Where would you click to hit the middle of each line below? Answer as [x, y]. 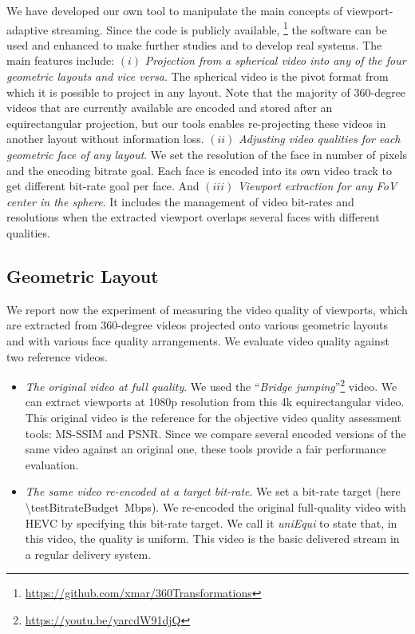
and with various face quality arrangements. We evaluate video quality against [198, 340]
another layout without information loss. [105, 139]
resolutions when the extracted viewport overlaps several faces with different [193, 217]
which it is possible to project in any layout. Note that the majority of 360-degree [206, 92]
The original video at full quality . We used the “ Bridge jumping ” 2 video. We [211, 385]
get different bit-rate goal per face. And [103, 186]
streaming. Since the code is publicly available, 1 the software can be [219, 28]
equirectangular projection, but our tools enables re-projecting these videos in [196, 123]
